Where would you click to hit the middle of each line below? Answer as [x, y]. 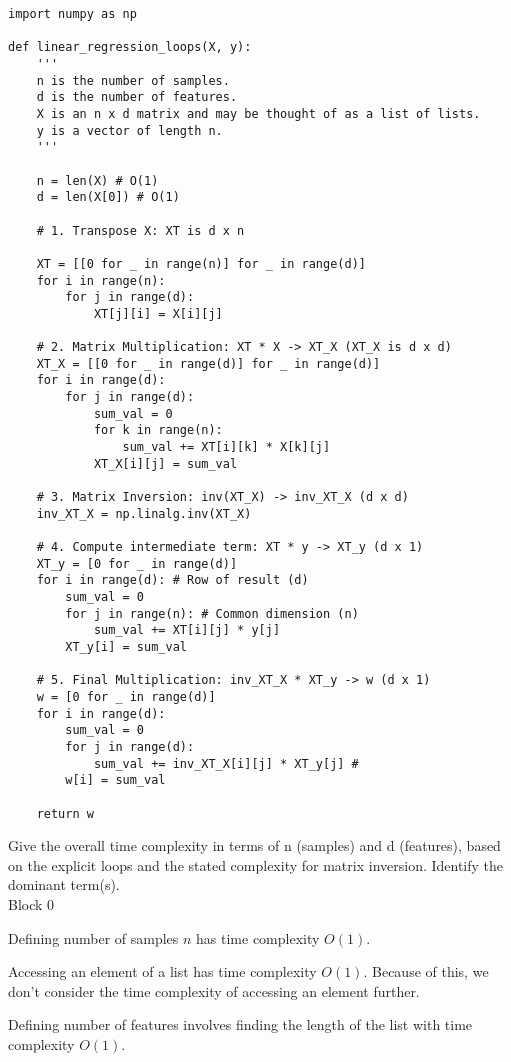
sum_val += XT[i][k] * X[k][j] [226, 447]
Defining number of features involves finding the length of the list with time [240, 1024]
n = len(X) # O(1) [97, 180]
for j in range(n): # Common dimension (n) [212, 613]
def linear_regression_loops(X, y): [130, 47]
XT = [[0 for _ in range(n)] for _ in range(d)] [201, 263]
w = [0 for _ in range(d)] [126, 696]
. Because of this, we [426, 971]
